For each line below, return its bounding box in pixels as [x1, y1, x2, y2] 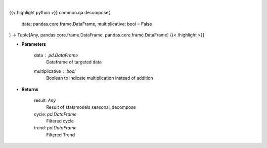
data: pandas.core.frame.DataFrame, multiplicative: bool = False [21, 21, 152, 27]
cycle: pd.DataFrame [34, 111, 77, 117]
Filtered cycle [46, 118, 74, 124]
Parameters [21, 41, 46, 47]
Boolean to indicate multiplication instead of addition [46, 75, 153, 81]
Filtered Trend [46, 132, 75, 138]
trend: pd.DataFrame [34, 125, 77, 131]
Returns [21, 86, 39, 92]
